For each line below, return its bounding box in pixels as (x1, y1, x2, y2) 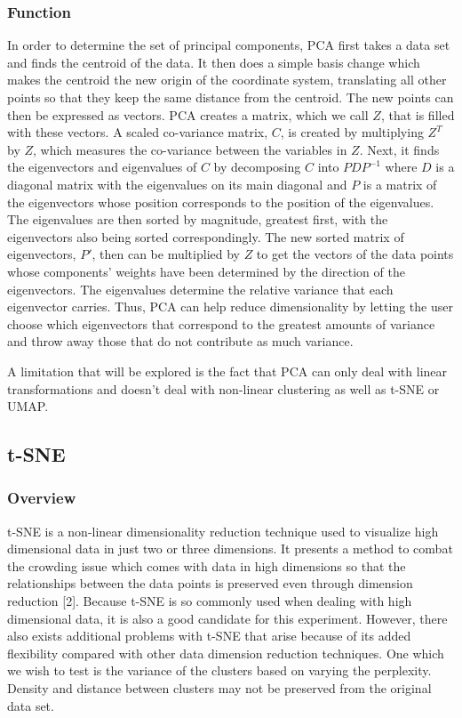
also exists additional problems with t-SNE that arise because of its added (7, 626, 411, 645)
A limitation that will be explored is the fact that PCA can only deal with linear (7, 361, 448, 380)
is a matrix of (362, 174, 437, 193)
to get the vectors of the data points (256, 245, 454, 263)
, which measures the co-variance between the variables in (33, 140, 347, 158)
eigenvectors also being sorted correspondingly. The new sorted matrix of (7, 227, 404, 246)
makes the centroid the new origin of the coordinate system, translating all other (7, 70, 447, 89)
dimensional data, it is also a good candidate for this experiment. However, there (7, 609, 448, 627)
